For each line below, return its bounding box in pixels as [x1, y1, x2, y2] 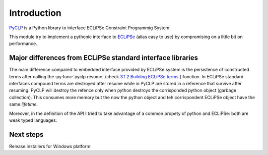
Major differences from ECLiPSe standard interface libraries [9, 53, 198, 62]
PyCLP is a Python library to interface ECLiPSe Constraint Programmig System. [9, 25, 171, 31]
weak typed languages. [9, 117, 57, 123]
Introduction [9, 7, 62, 18]
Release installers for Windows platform [9, 143, 91, 149]
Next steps [9, 130, 44, 139]
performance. [9, 41, 37, 47]
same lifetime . [9, 102, 38, 107]
